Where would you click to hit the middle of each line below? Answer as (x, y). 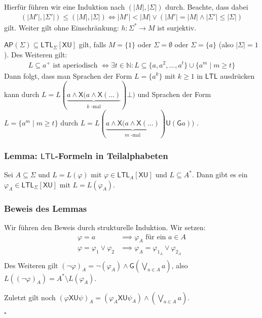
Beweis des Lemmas (46, 208)
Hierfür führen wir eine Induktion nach (65, 7)
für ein (156, 237)
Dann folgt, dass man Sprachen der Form (68, 75)
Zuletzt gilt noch (30, 297)
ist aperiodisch (75, 65)
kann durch (22, 94)
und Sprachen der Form (174, 94)
